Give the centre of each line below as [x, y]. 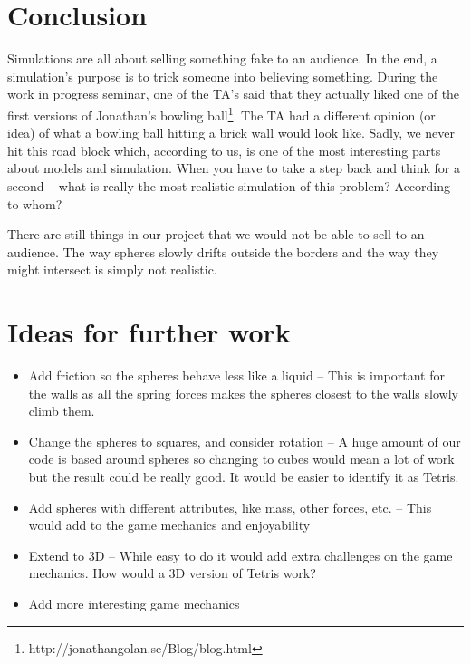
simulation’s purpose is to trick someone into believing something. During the [223, 76]
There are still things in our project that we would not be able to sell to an [216, 234]
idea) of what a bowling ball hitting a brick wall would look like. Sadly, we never [231, 133]
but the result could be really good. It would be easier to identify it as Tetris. [244, 476]
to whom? [35, 203]
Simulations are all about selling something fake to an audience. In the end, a [222, 58]
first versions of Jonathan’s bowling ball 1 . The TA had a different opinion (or [221, 113]
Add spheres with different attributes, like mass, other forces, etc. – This [230, 507]
